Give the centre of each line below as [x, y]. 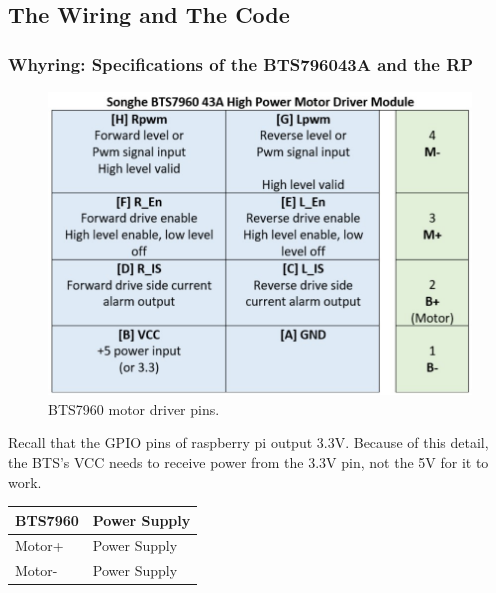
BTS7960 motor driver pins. [134, 408]
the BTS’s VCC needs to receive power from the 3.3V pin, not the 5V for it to [248, 461]
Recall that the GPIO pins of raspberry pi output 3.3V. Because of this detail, [248, 442]
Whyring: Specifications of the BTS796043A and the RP [241, 63]
